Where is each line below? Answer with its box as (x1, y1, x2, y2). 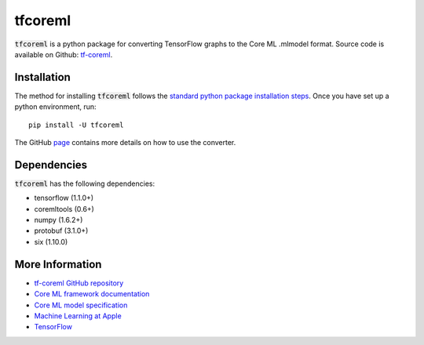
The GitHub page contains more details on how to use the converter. (14, 138, 236, 147)
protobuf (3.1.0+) (34, 226, 89, 235)
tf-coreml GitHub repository (34, 278, 124, 288)
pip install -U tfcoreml (28, 120, 124, 129)
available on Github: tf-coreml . (14, 49, 113, 59)
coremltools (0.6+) (34, 204, 94, 213)
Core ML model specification (34, 300, 128, 310)
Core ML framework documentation (34, 289, 150, 299)
